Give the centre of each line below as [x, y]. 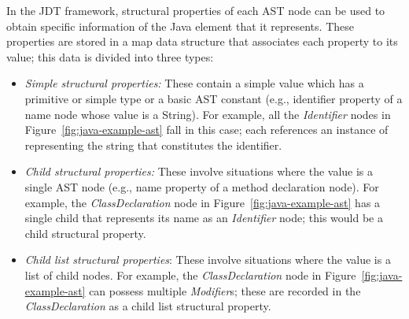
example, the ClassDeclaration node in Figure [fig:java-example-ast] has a [203, 202]
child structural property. [85, 233]
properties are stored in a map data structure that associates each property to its [202, 41]
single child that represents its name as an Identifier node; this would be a [204, 218]
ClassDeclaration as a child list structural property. [148, 306]
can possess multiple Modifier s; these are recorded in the [225, 290]
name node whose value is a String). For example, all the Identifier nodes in [208, 114]
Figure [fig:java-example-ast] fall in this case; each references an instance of [206, 130]
